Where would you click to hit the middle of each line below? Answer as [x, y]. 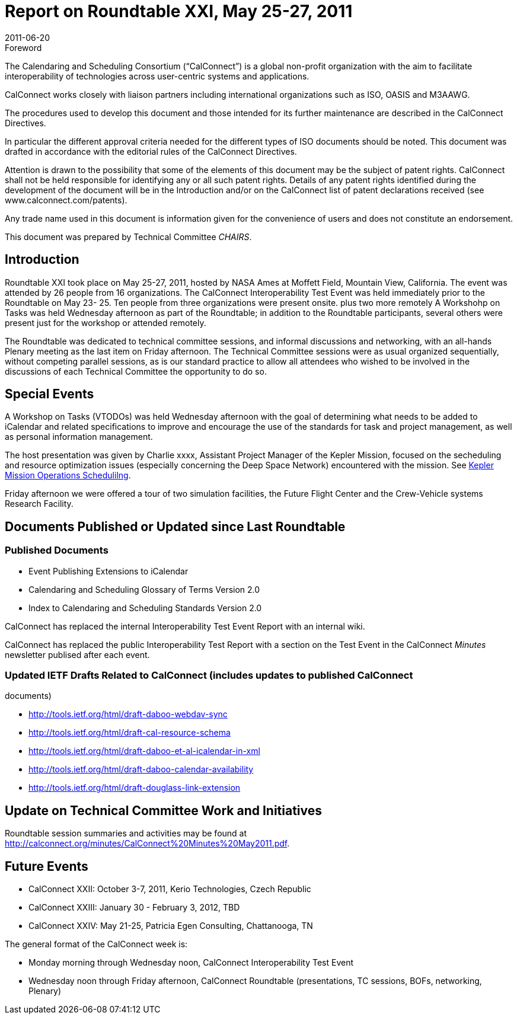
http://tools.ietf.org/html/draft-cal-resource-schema [130, 733]
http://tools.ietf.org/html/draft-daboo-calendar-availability [141, 769]
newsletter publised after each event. [77, 654]
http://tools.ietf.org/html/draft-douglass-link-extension [135, 788]
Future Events [47, 866]
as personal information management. [79, 437]
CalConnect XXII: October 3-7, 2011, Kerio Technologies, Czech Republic [170, 889]
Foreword [23, 47]
